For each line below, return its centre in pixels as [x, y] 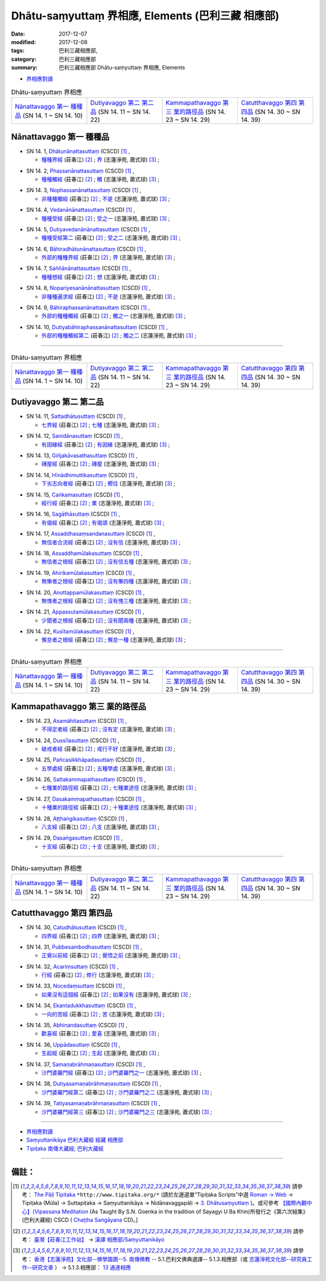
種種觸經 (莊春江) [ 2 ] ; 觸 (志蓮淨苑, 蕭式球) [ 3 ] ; [101, 179]
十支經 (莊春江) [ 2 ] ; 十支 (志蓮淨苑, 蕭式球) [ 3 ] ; [101, 846]
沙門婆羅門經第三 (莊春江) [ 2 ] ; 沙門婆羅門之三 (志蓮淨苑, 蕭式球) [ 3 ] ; [127, 1112]
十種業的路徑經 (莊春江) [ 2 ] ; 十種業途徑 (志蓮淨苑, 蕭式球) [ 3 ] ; [119, 807]
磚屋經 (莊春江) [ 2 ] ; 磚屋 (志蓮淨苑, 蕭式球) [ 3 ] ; [101, 464]
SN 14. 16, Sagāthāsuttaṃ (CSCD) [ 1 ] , [73, 514]
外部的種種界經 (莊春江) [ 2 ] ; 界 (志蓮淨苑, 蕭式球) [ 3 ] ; [108, 257]
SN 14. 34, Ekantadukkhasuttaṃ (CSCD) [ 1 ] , [81, 1006]
